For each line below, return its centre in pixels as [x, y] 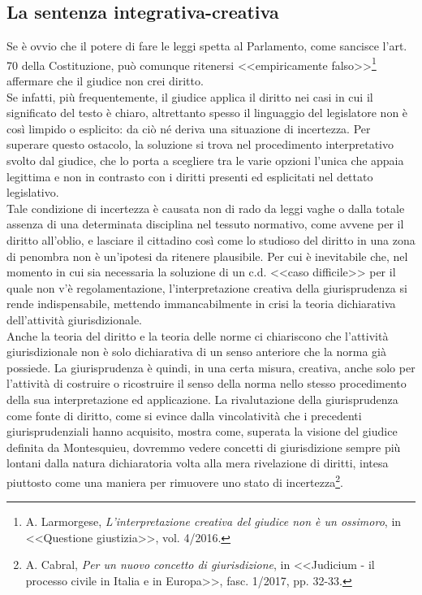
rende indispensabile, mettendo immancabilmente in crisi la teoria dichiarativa [201, 304]
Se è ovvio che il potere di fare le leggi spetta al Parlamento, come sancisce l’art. [207, 46]
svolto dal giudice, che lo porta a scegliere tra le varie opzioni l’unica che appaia [205, 161]
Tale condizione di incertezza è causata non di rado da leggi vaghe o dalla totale [206, 208]
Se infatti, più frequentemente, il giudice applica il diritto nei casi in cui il [190, 96]
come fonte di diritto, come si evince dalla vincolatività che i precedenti [184, 415]
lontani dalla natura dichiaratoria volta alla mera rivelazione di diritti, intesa [198, 463]
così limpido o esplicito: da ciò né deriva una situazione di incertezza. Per [189, 128]
